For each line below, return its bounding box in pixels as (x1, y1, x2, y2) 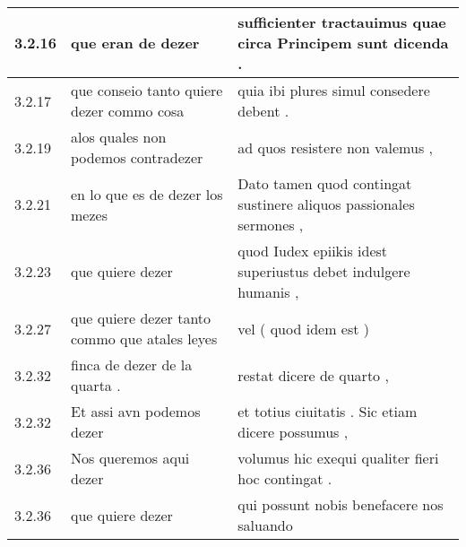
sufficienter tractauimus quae (237, 12, 446, 32)
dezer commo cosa (71, 100, 185, 121)
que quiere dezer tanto (71, 308, 211, 328)
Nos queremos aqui (71, 447, 190, 468)
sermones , (237, 214, 304, 235)
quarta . (71, 375, 121, 395)
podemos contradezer (71, 147, 203, 168)
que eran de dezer (71, 32, 200, 53)
